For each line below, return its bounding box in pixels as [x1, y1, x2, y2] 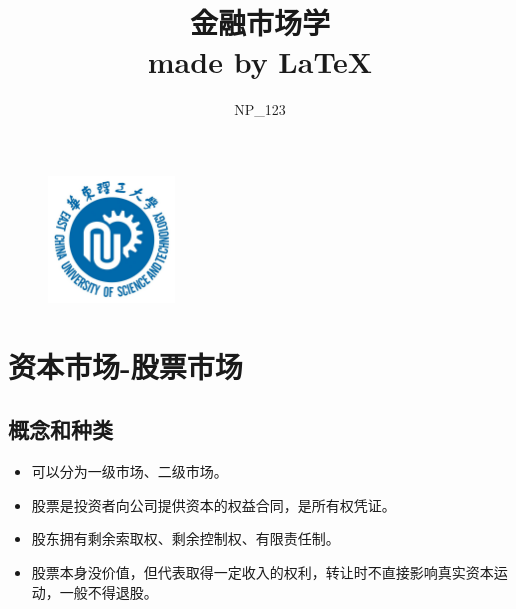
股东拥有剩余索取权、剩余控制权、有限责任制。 [31, 528, 340, 549]
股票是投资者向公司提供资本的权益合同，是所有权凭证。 [31, 494, 396, 515]
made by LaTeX [147, 41, 373, 82]
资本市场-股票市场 [8, 345, 243, 386]
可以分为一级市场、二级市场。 [31, 461, 228, 482]
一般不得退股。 [59, 581, 158, 602]
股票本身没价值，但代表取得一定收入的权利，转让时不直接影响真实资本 [31, 562, 494, 583]
